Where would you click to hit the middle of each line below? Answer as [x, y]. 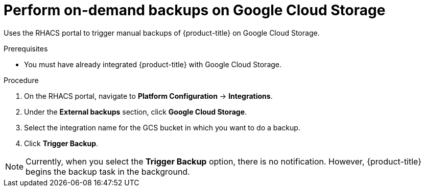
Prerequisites [26, 48]
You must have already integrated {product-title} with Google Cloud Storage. [153, 64]
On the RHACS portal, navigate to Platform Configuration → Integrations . [148, 96]
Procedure [21, 80]
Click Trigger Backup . [61, 143]
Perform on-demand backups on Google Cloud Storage [195, 10]
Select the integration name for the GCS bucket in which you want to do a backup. [162, 127]
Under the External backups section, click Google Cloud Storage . [136, 112]
